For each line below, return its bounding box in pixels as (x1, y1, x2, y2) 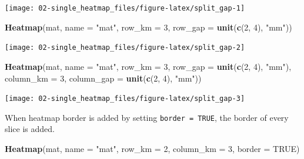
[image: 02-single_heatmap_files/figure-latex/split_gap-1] (5, 4, 245, 12)
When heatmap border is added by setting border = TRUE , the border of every (5, 111, 289, 123)
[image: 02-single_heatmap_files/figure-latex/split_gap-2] (5, 43, 245, 52)
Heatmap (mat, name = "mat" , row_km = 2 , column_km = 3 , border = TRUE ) (5, 143, 300, 154)
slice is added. (5, 123, 55, 135)
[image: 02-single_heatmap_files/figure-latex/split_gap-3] (5, 94, 245, 103)
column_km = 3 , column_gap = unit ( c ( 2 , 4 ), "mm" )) (5, 72, 202, 84)
